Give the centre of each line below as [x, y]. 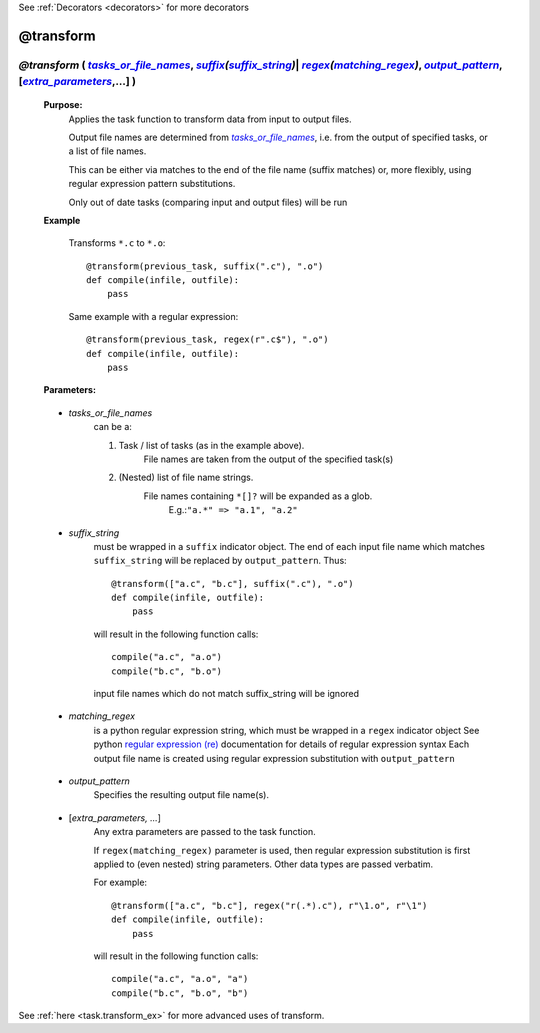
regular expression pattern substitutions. [152, 184]
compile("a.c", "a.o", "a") [180, 979]
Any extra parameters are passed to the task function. [204, 832]
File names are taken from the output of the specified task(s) [268, 459]
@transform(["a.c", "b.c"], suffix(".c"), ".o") [232, 583]
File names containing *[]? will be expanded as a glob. [258, 496]
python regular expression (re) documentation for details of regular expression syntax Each [281, 744]
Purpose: [63, 105]
